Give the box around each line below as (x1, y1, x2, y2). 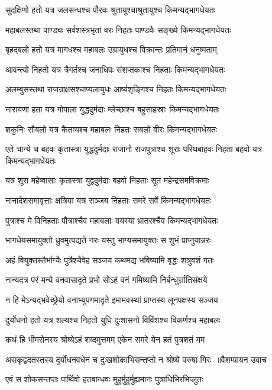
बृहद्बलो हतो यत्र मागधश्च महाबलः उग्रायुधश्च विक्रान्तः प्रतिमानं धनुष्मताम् (5, 43, 217, 56)
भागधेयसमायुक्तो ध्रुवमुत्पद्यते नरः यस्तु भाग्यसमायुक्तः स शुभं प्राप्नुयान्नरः (5, 234, 211, 246)
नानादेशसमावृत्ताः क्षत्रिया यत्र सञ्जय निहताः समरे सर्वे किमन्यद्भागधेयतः (5, 194, 212, 206)
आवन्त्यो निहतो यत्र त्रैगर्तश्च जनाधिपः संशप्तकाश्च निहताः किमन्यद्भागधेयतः (5, 63, 225, 75)
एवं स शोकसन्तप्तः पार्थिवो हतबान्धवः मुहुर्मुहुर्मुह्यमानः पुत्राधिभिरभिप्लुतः (5, 373, 203, 385)
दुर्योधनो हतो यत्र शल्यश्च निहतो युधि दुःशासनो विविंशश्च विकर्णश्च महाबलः (5, 313, 221, 325)
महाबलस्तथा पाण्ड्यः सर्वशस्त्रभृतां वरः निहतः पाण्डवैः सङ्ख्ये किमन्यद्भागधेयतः (5, 23, 231, 36)
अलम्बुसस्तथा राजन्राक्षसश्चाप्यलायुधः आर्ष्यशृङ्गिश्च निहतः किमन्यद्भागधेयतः (5, 83, 226, 95)
